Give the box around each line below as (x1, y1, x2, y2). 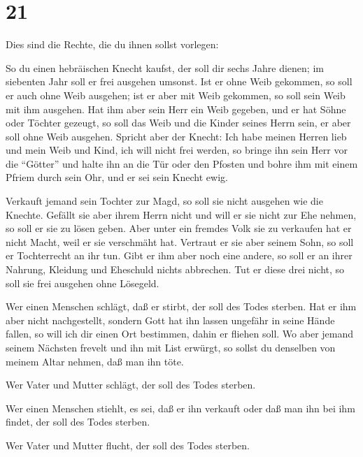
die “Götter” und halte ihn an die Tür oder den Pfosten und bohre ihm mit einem (6, 156, 358, 171)
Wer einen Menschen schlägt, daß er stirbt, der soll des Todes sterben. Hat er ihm (6, 299, 357, 314)
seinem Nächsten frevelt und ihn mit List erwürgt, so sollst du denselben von (6, 340, 336, 354)
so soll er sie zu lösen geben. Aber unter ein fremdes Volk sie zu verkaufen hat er (6, 221, 352, 235)
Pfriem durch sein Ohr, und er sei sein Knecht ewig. (6, 170, 228, 184)
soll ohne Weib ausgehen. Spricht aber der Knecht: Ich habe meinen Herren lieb (6, 129, 347, 143)
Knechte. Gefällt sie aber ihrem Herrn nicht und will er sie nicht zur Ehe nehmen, (6, 207, 357, 222)
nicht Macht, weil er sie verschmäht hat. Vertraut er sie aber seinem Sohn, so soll (6, 234, 354, 249)
